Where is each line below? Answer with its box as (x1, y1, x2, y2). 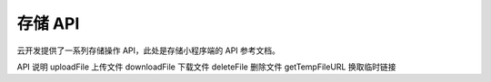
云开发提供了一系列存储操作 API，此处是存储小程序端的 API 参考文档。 (16, 45, 281, 56)
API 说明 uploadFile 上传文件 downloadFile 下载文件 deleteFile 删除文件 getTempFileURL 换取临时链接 (16, 61, 396, 72)
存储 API (16, 14, 80, 33)
